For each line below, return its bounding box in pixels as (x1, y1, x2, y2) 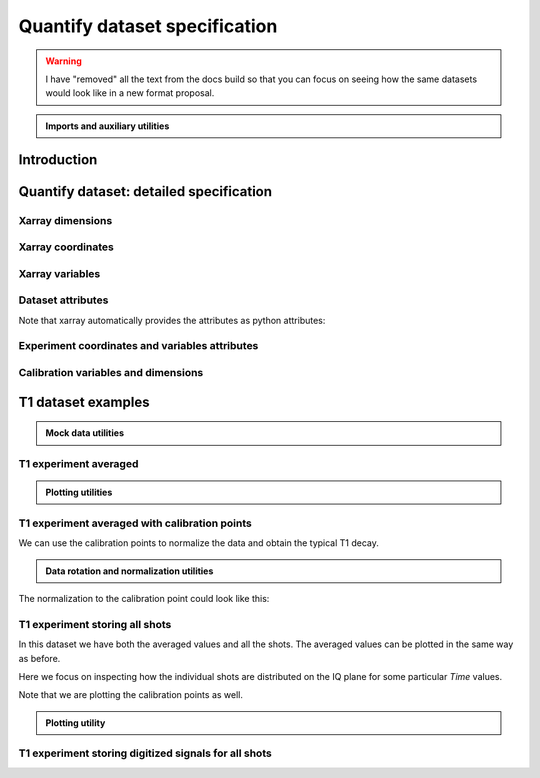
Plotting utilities (45, 486, 113, 499)
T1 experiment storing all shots (18, 617, 172, 631)
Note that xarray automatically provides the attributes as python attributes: (18, 314, 326, 326)
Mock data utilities (45, 427, 125, 439)
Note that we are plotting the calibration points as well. (18, 689, 244, 701)
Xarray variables (18, 266, 101, 280)
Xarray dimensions (18, 213, 113, 227)
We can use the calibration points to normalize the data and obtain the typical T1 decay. (18, 537, 380, 549)
